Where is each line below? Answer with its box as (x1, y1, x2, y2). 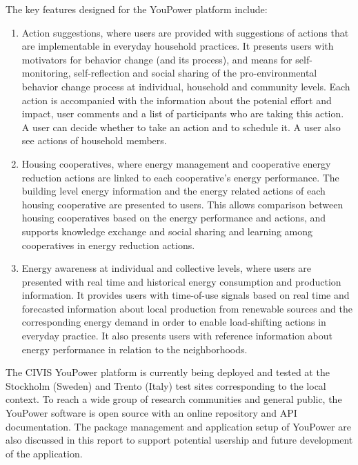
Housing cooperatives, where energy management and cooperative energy (21, 156, 331, 170)
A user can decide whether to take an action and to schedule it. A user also (21, 119, 341, 134)
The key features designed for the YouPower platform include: (6, 2, 268, 16)
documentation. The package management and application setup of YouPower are (6, 419, 351, 433)
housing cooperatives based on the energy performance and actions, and (21, 210, 326, 225)
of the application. (6, 446, 83, 460)
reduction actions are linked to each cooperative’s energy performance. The (21, 170, 339, 184)
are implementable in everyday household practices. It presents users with (21, 39, 334, 53)
